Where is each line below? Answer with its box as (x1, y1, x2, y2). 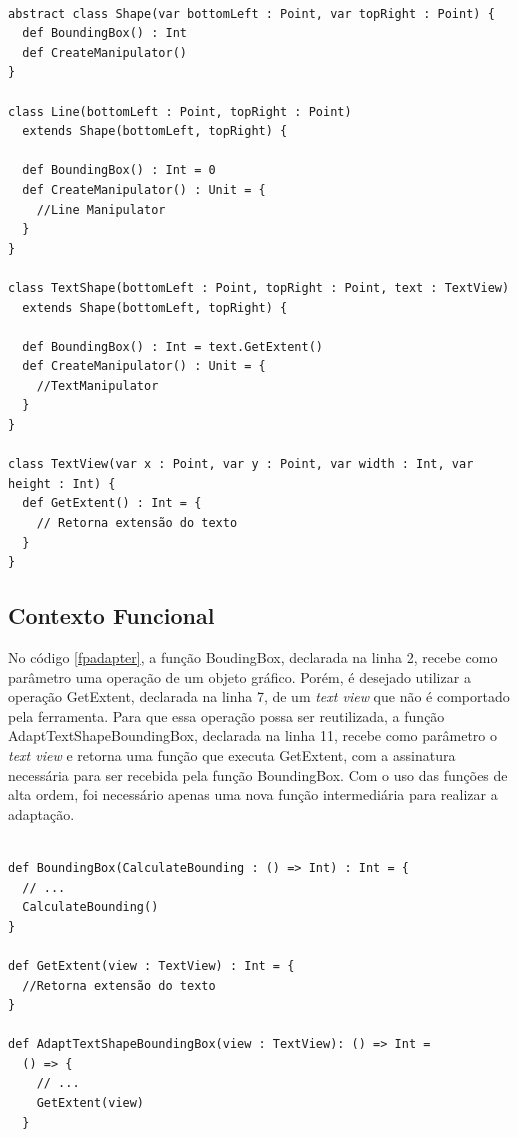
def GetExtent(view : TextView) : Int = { (8, 958, 295, 973)
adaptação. (8, 803, 75, 824)
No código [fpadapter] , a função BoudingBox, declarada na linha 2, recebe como (8, 647, 498, 668)
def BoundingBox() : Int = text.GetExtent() (22, 339, 323, 354)
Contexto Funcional (8, 600, 215, 631)
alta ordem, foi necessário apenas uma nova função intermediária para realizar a (8, 784, 498, 805)
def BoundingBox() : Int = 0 (22, 163, 216, 178)
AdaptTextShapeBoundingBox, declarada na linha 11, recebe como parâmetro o (8, 725, 498, 746)
